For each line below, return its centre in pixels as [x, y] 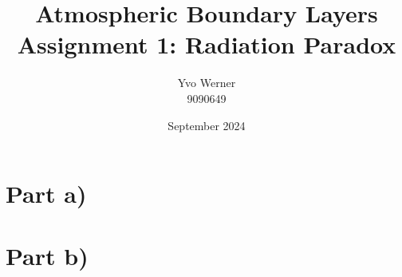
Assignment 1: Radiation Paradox [207, 44]
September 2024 [207, 125]
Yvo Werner [207, 83]
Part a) [46, 194]
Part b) [47, 256]
